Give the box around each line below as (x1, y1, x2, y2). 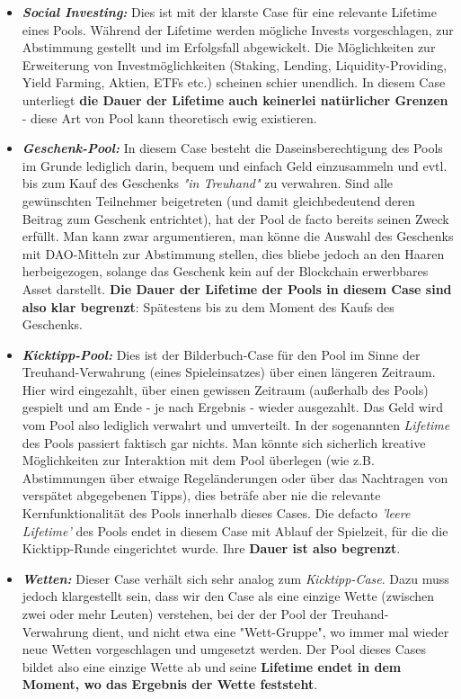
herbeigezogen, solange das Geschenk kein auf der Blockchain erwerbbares (22, 262, 429, 281)
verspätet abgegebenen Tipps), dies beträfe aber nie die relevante (22, 486, 381, 505)
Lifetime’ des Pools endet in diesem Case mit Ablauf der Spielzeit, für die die (22, 521, 448, 540)
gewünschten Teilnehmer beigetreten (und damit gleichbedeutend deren (22, 191, 415, 210)
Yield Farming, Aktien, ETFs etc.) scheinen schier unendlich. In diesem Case (22, 73, 446, 92)
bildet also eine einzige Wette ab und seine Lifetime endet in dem (22, 657, 402, 676)
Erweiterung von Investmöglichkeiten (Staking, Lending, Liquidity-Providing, (22, 55, 448, 74)
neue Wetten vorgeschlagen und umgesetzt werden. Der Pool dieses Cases (22, 640, 427, 659)
